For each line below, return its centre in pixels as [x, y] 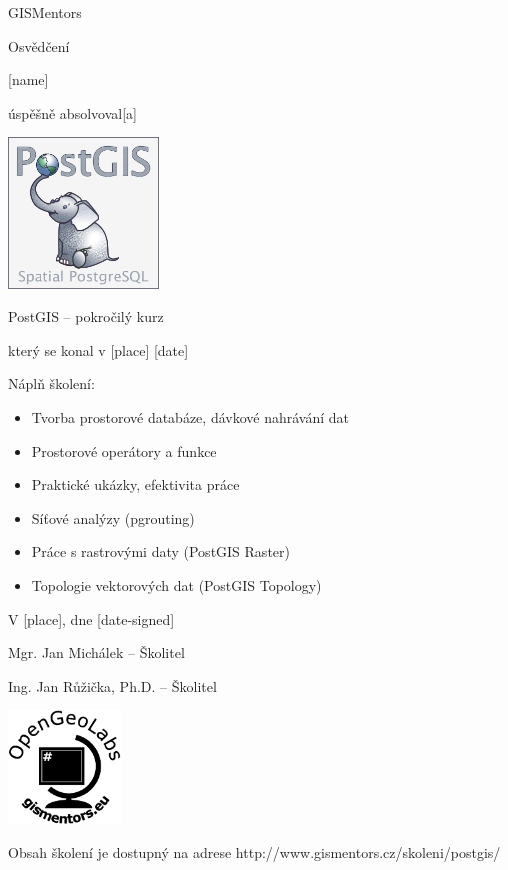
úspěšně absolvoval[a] [72, 112]
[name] [28, 79]
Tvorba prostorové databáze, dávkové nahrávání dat [190, 416]
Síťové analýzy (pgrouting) [113, 517]
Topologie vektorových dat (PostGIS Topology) [176, 584]
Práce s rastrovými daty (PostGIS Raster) [160, 551]
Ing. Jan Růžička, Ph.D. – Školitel [112, 685]
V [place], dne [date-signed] [91, 618]
